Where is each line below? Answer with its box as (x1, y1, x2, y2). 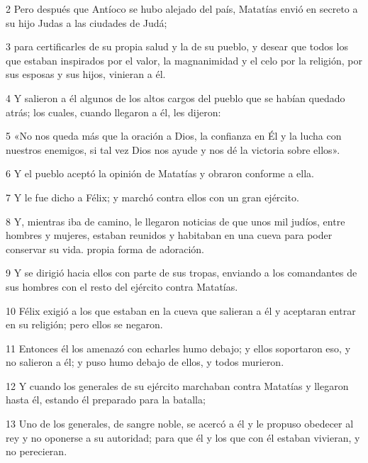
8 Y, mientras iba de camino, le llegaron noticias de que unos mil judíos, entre (6, 213, 345, 228)
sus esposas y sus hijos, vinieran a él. (6, 67, 166, 82)
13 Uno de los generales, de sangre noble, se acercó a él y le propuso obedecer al (6, 416, 354, 431)
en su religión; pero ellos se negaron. (6, 317, 163, 332)
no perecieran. (6, 444, 67, 459)
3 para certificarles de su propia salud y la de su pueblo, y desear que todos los (6, 39, 348, 54)
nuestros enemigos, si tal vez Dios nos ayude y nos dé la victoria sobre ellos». (6, 142, 340, 157)
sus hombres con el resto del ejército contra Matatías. (6, 279, 238, 294)
